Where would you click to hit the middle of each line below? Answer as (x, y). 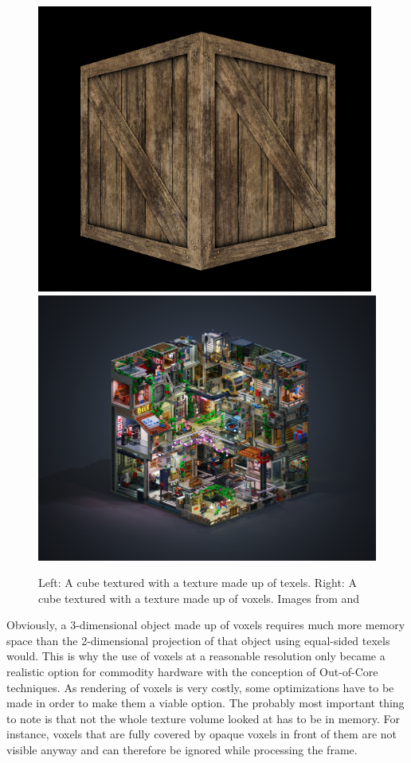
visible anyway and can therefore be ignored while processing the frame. (182, 750)
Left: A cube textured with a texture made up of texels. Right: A (198, 583)
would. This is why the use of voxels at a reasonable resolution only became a (196, 656)
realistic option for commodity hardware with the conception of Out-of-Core (192, 672)
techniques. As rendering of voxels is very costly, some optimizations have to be (200, 687)
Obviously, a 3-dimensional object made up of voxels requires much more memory (206, 625)
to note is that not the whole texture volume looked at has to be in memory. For (203, 718)
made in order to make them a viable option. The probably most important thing (205, 703)
